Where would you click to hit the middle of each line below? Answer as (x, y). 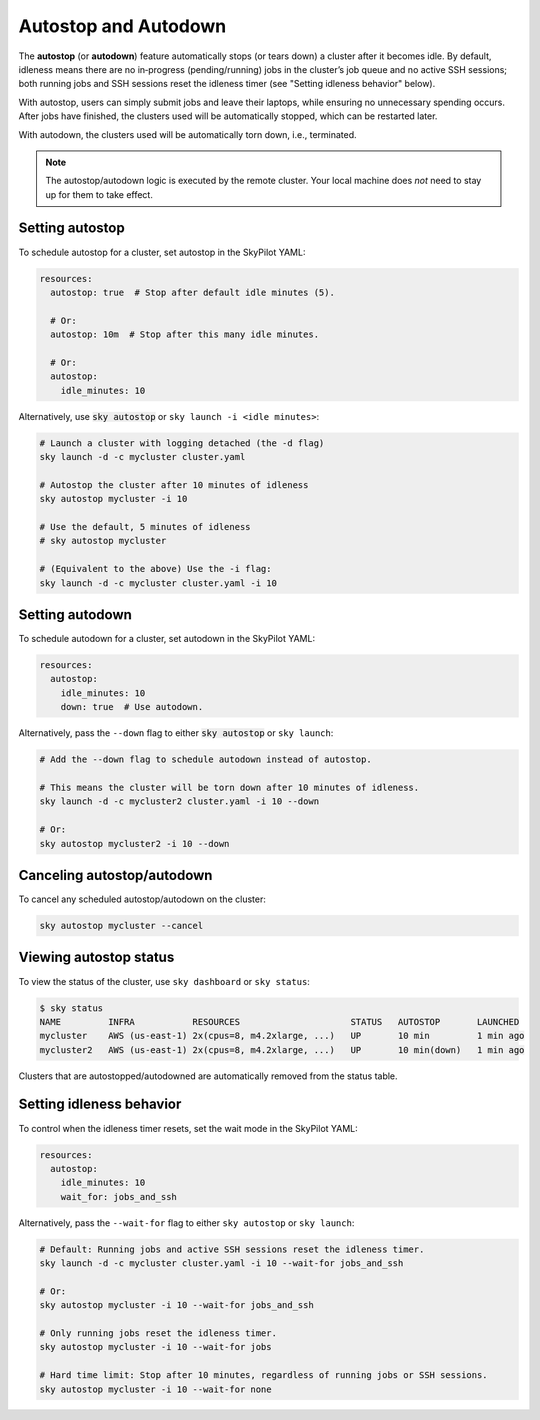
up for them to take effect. (99, 194)
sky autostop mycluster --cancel (121, 926)
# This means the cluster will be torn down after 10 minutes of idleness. (229, 787)
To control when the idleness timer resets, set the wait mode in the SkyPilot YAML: (188, 1128)
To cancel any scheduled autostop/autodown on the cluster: (142, 899)
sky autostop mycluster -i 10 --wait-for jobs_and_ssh (176, 1305)
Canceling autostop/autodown (115, 875)
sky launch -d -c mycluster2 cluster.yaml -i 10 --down (179, 801)
